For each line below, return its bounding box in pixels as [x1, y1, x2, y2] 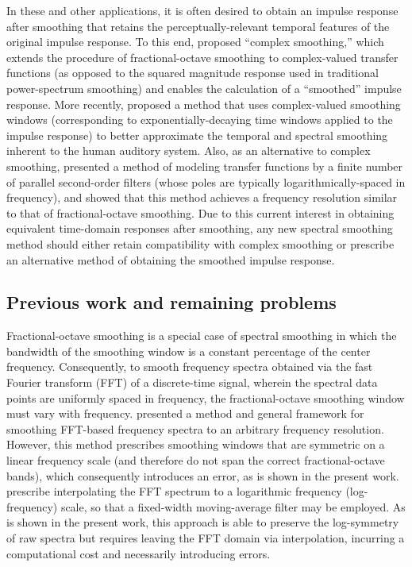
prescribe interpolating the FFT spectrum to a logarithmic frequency [6, 483, 342, 499]
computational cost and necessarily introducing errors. [6, 545, 271, 561]
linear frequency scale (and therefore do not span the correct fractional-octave [6, 452, 385, 469]
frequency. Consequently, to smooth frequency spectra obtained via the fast [6, 358, 373, 375]
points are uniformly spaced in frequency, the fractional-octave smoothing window [6, 389, 405, 406]
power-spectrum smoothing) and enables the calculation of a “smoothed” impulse [6, 79, 402, 96]
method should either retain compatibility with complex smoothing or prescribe [6, 235, 395, 252]
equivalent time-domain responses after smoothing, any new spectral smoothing [6, 220, 393, 237]
